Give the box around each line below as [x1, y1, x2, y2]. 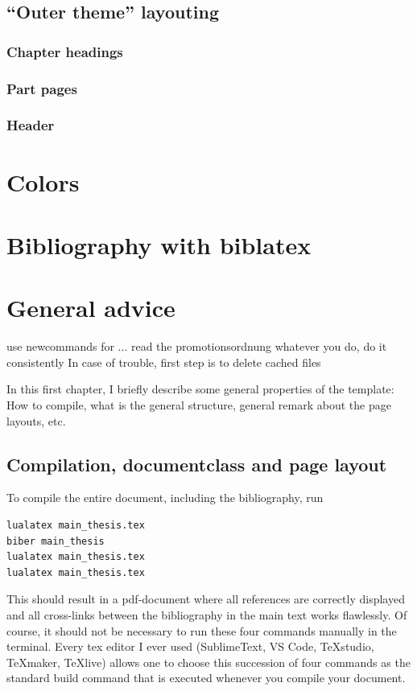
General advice [6, 291, 175, 324]
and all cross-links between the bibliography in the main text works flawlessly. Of [6, 606, 407, 623]
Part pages [6, 78, 77, 98]
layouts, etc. [6, 412, 66, 429]
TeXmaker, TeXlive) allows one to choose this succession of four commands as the [6, 653, 411, 670]
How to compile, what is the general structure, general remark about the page [6, 396, 391, 413]
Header [6, 115, 55, 135]
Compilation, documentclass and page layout [6, 451, 387, 476]
